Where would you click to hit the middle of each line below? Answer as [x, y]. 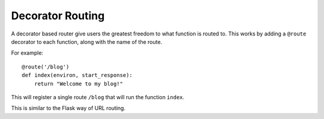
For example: [27, 53]
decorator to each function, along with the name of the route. [87, 41]
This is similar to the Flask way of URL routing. [68, 108]
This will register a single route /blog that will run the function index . [98, 97]
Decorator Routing [58, 16]
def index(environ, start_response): [77, 75]
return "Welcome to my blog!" [78, 84]
